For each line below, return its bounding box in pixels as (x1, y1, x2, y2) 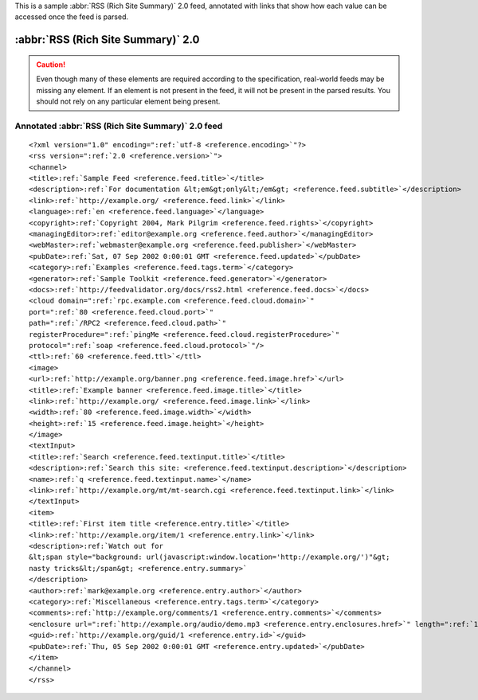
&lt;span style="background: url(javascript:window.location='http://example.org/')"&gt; (29, 553, 390, 561)
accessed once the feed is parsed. (14, 12, 129, 22)
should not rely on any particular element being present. (36, 96, 221, 106)
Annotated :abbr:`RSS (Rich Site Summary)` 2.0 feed (14, 120, 223, 131)
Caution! (36, 60, 66, 69)
